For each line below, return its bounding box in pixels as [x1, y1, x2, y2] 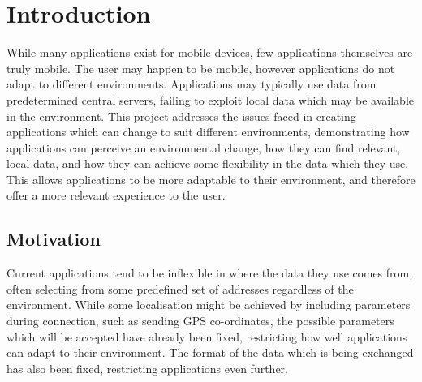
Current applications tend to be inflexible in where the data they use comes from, [6, 264, 413, 281]
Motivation [6, 226, 101, 251]
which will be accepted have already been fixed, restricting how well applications [6, 328, 407, 345]
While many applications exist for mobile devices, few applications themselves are [6, 44, 413, 61]
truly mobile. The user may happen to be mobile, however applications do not [6, 59, 395, 76]
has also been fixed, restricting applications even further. [6, 359, 288, 376]
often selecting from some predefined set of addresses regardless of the [6, 280, 354, 297]
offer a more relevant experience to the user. [6, 187, 226, 204]
